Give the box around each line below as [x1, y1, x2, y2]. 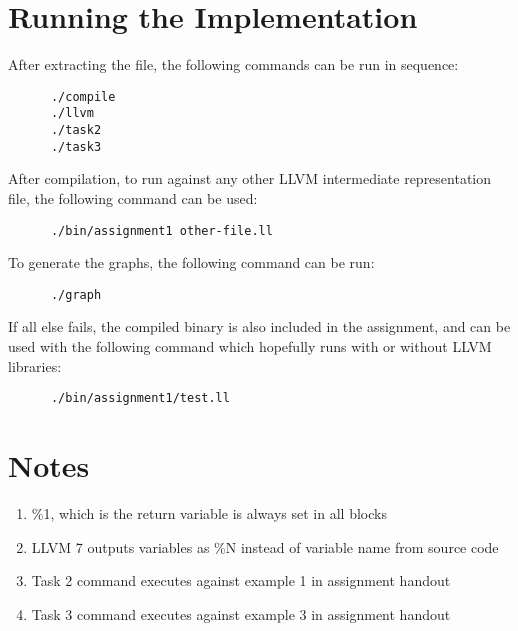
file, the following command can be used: [8, 187, 258, 208]
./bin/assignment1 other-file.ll [50, 223, 273, 238]
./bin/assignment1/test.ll [50, 391, 230, 406]
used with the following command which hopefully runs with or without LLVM [8, 336, 492, 357]
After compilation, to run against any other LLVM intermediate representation [8, 168, 492, 189]
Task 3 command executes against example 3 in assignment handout [31, 603, 451, 624]
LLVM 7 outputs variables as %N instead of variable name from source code [31, 536, 499, 557]
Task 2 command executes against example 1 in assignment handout [31, 570, 451, 591]
